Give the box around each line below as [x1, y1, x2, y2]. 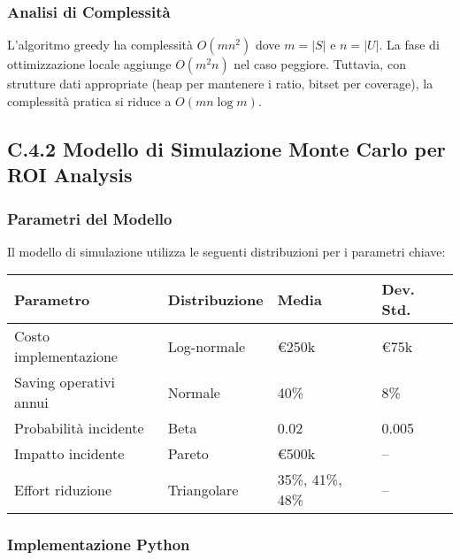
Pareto [167, 443, 209, 464]
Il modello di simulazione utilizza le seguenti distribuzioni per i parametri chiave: [7, 242, 446, 260]
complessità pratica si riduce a [7, 91, 172, 110]
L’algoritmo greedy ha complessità [7, 35, 194, 54]
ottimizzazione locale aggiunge [7, 55, 172, 73]
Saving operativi [14, 372, 115, 393]
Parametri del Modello [7, 207, 172, 229]
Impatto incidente [14, 443, 125, 464]
